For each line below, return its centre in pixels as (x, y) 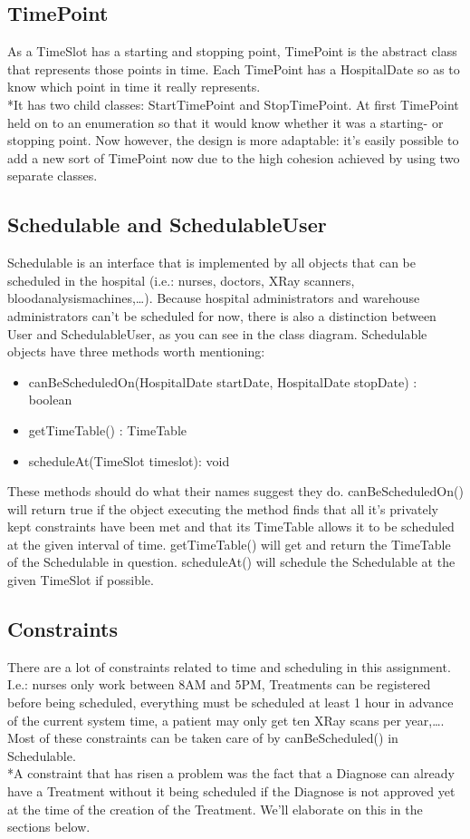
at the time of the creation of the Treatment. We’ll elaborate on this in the (215, 809)
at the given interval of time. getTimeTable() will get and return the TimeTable (229, 544)
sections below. (49, 827)
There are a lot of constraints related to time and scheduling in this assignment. (229, 666)
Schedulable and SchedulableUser (167, 224)
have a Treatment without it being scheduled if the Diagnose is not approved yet (231, 791)
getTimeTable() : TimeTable (107, 429)
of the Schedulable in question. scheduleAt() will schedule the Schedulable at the (231, 562)
